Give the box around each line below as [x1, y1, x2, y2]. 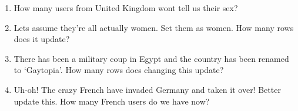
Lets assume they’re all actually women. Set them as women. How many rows [14, 21, 294, 33]
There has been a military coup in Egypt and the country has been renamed [14, 52, 289, 64]
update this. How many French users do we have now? [14, 95, 210, 107]
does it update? [14, 33, 70, 45]
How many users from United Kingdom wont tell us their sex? [14, 2, 238, 13]
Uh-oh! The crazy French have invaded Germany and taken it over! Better [14, 83, 281, 95]
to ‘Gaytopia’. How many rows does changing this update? [14, 64, 224, 76]
